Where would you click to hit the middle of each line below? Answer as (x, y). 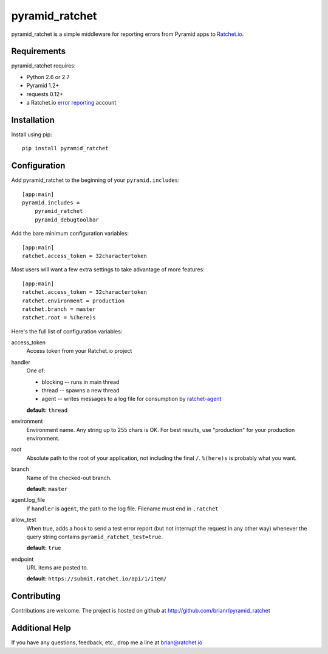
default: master (47, 489)
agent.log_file (28, 500)
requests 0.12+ (45, 94)
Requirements (39, 51)
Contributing (36, 596)
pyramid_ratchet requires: (43, 66)
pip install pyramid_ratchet (65, 148)
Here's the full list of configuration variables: (67, 331)
